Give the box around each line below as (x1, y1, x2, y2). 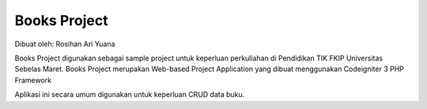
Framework (14, 75, 51, 85)
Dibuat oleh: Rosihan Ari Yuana (14, 39, 115, 49)
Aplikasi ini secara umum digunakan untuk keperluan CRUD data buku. (14, 90, 245, 100)
